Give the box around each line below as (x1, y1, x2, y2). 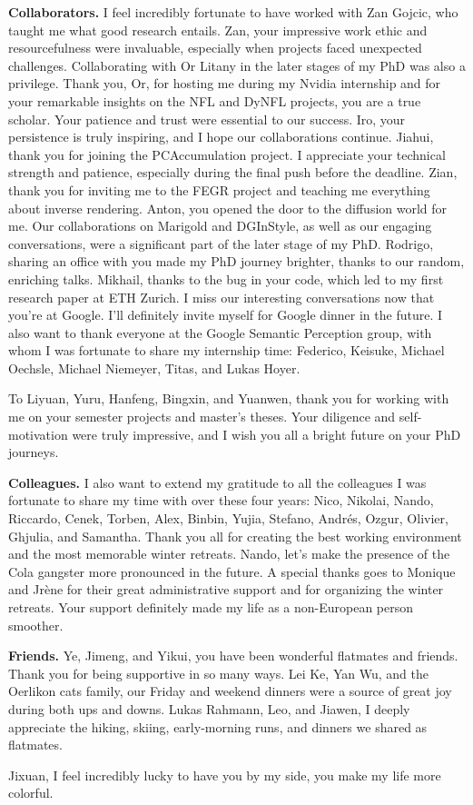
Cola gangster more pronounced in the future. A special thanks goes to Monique (8, 562, 456, 581)
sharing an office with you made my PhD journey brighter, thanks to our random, (8, 252, 465, 271)
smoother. (8, 615, 64, 634)
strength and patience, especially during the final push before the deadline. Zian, (8, 163, 458, 182)
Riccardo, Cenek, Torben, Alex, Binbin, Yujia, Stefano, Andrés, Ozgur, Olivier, (8, 509, 448, 528)
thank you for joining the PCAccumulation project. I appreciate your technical (8, 144, 446, 164)
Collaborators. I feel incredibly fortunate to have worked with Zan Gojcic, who (8, 3, 458, 21)
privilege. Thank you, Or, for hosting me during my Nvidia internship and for (8, 74, 441, 93)
